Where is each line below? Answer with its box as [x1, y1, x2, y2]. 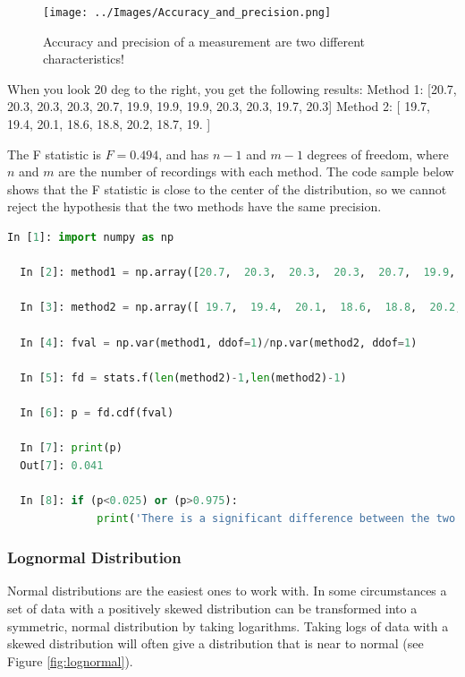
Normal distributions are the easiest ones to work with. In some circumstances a [7, 581, 447, 600]
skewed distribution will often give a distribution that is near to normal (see [7, 634, 424, 653]
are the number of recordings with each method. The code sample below [58, 162, 454, 181]
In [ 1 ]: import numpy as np [7, 231, 174, 244]
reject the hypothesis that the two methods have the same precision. [7, 197, 382, 216]
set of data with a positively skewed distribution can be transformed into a [7, 598, 418, 617]
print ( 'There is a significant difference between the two [97, 511, 456, 525]
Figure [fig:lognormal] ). [7, 651, 133, 670]
